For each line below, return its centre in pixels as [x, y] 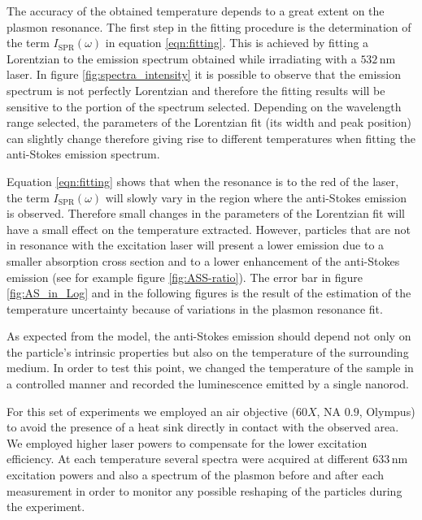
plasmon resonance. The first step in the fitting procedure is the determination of [209, 26]
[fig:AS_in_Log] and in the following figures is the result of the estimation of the [209, 293]
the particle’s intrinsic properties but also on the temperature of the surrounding [208, 351]
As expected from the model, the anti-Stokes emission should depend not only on [209, 336]
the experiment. [46, 507]
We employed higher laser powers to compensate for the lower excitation [187, 442]
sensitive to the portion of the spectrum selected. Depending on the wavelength [204, 106]
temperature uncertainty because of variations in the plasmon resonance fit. [195, 308]
